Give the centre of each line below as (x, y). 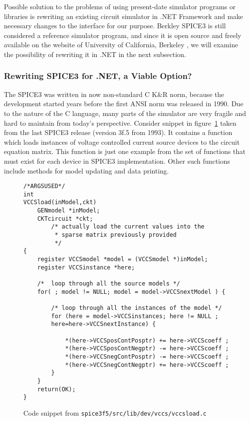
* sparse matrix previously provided (116, 235)
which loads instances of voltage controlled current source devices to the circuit (122, 142)
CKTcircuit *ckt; (65, 219)
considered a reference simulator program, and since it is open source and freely (123, 35)
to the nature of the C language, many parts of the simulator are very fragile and (125, 113)
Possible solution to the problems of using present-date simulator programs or (120, 6)
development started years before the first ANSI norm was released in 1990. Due (124, 104)
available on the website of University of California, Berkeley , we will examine (121, 45)
